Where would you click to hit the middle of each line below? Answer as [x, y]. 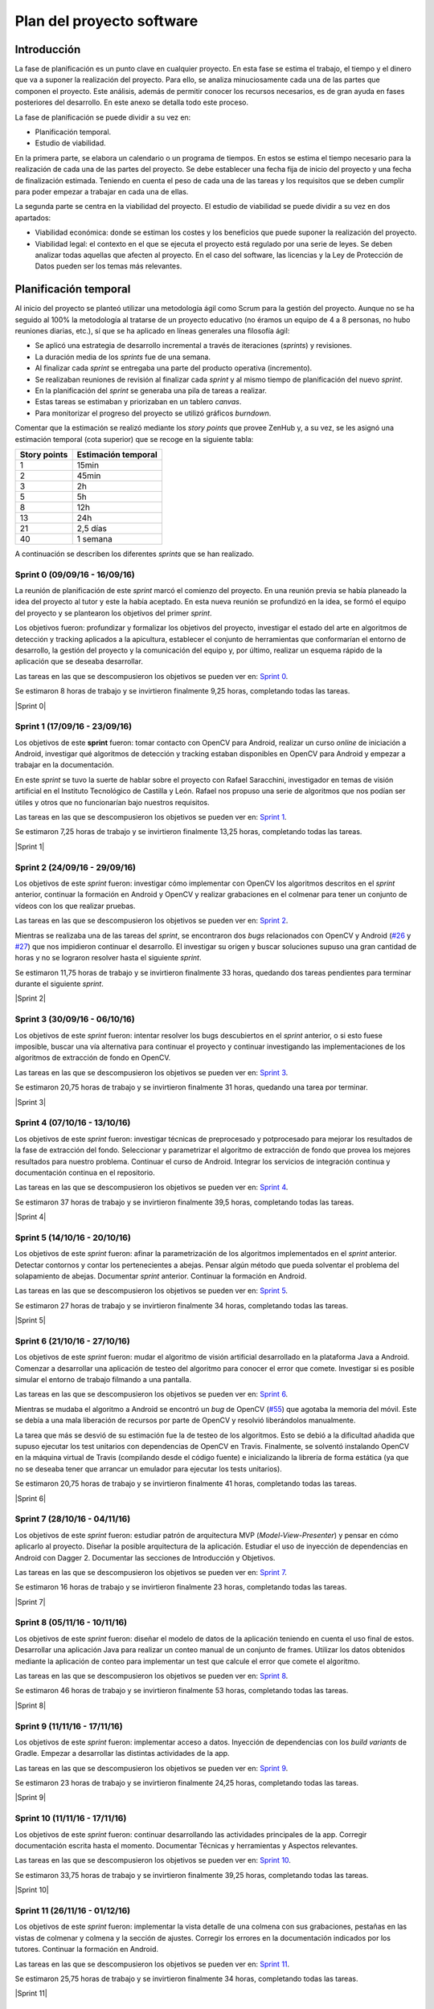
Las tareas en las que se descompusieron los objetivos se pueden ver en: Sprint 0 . [151, 676]
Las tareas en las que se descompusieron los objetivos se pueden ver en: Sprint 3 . [151, 1072]
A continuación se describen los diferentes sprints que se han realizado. [135, 554]
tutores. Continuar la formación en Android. [87, 1950]
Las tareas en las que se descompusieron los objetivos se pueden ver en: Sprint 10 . [153, 1860]
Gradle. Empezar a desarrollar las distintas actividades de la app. [122, 1753]
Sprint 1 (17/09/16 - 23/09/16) [74, 726]
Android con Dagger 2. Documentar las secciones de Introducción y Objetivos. [145, 1557]
